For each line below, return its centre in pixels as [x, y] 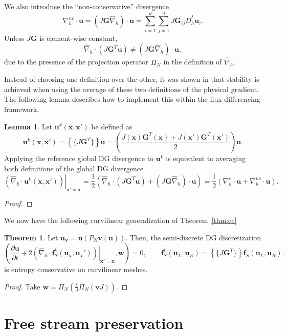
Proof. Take [22, 286]
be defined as [112, 126]
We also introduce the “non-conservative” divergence [86, 6]
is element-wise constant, [79, 38]
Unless [14, 38]
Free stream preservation [94, 323]
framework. [22, 109]
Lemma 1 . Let [28, 126]
